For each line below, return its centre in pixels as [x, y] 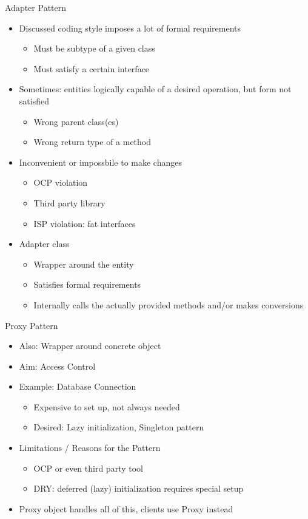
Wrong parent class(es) [76, 121]
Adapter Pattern [36, 7]
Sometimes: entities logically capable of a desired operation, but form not [155, 89]
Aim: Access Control [57, 366]
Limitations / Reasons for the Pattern [90, 448]
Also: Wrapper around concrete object [90, 346]
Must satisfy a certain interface [92, 68]
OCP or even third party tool [88, 468]
